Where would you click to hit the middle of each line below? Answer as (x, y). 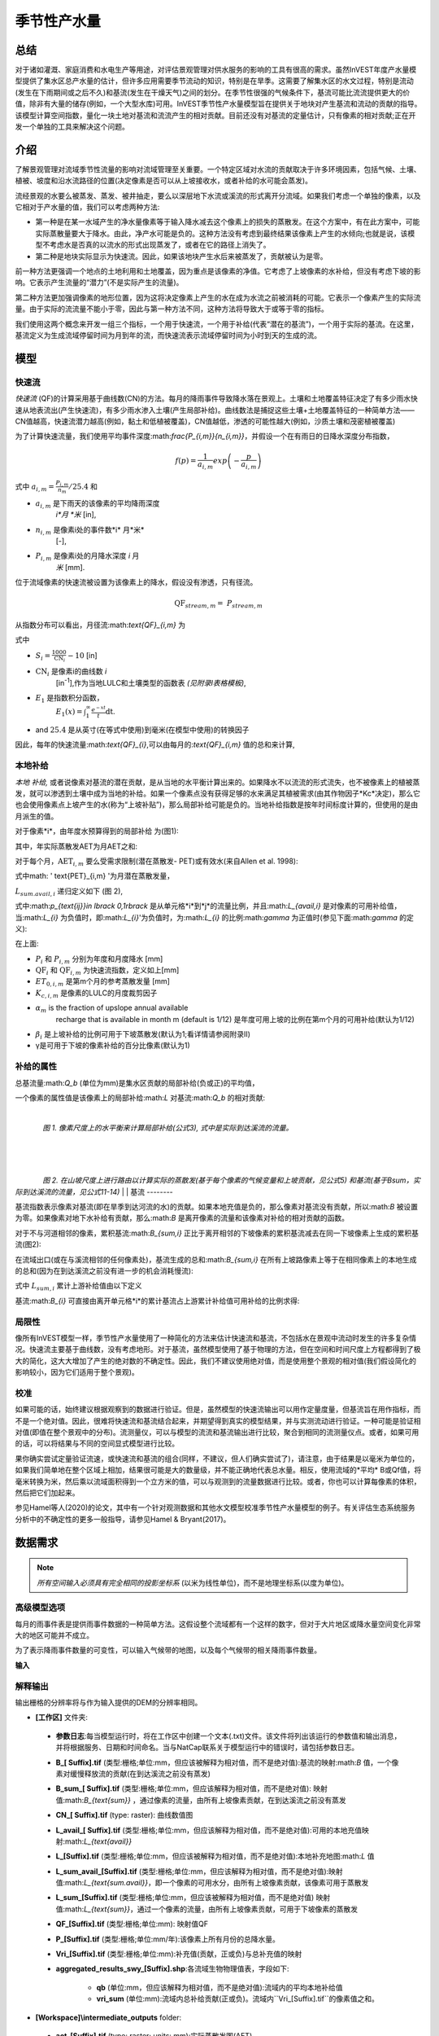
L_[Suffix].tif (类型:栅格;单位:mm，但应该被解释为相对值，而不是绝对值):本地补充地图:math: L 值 (215, 1856)
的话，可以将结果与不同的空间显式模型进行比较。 (97, 1444)
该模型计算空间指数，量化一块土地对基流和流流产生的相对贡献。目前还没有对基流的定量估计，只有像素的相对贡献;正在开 (215, 115)
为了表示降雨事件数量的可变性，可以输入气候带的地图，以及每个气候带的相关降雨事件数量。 (168, 1650)
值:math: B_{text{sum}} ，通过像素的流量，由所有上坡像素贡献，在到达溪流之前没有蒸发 (201, 1800)
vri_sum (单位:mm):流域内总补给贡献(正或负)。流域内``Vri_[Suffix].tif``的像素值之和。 (238, 1999)
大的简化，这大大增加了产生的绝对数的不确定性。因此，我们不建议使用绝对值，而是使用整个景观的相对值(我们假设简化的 (216, 1361)
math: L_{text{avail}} (99, 1841)
